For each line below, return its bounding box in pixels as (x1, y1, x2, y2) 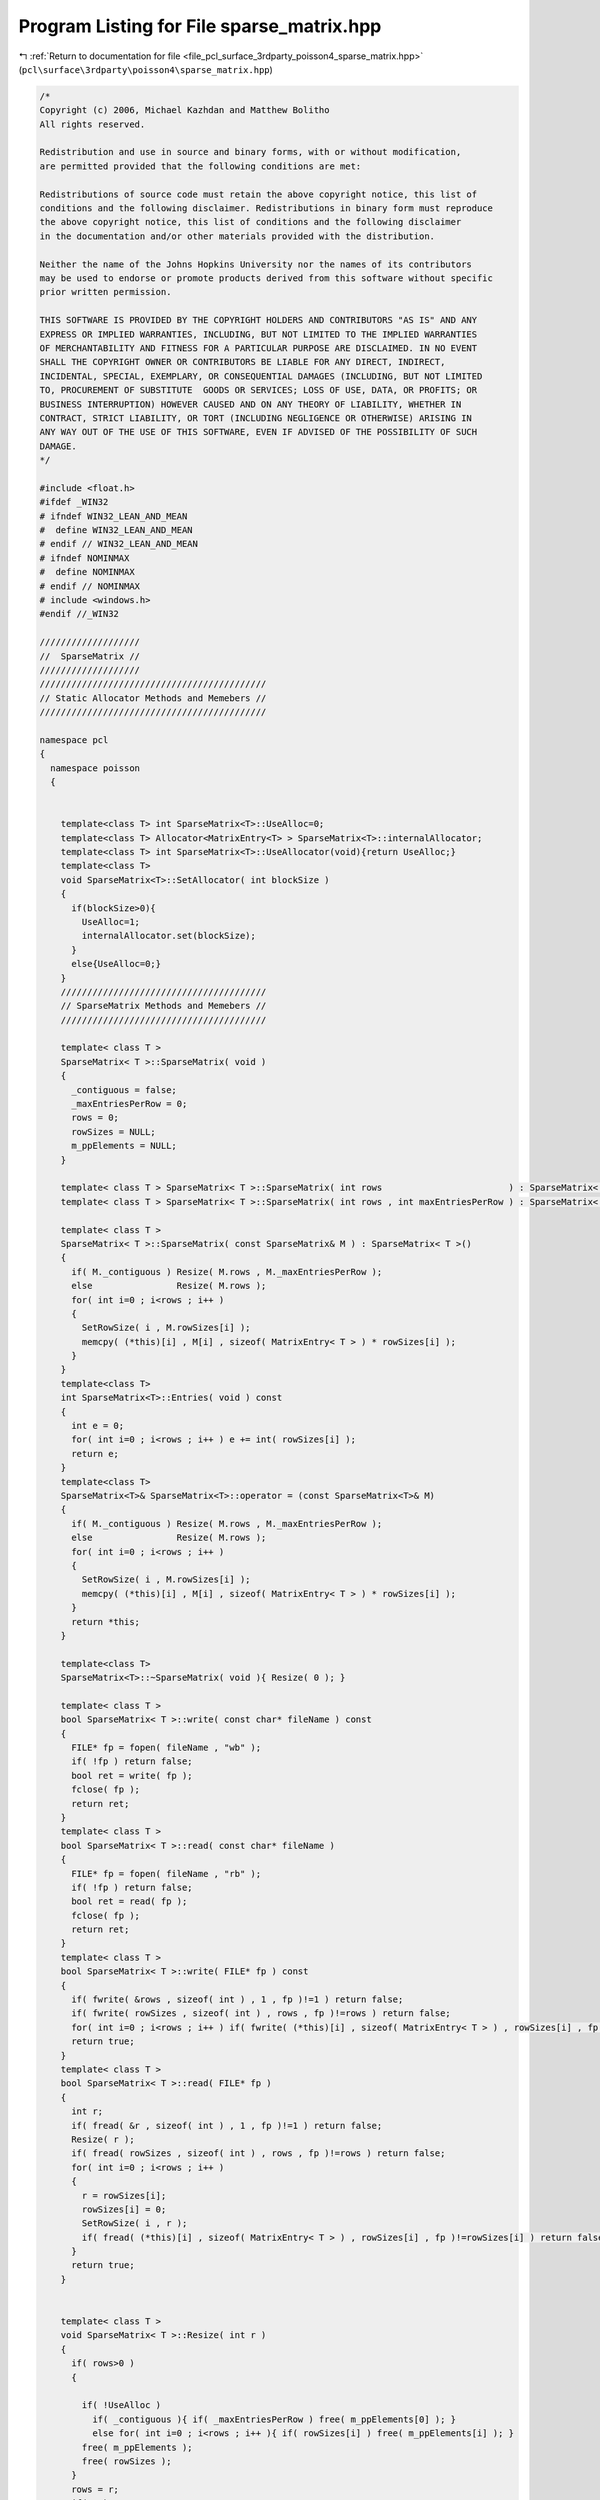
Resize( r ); (71, 2133, 135, 2145)
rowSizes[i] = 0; (81, 2203, 167, 2215)
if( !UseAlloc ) (81, 2400, 162, 2411)
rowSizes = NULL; (71, 1126, 157, 1137)
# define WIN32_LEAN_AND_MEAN (39, 525, 194, 536)
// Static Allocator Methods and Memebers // (39, 692, 267, 704)
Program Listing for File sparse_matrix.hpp (18, 15, 382, 37)
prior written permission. (39, 286, 172, 298)
